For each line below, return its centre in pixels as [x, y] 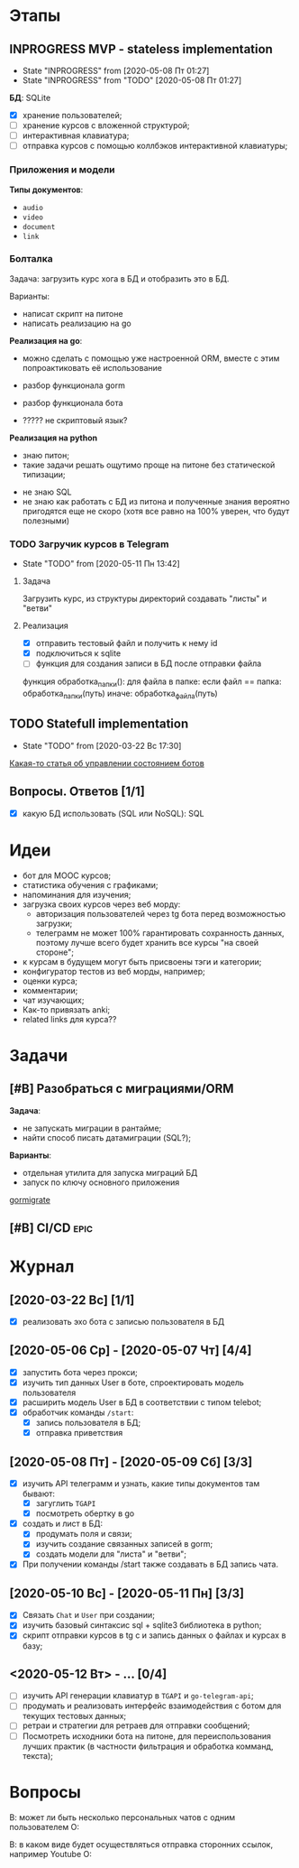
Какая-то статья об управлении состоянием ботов [107, 763]
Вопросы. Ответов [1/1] [77, 792]
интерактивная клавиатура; [76, 135]
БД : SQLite [30, 97]
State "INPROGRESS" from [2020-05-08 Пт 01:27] [116, 70]
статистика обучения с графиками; [91, 884]
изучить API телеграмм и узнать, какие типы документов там [141, 1484]
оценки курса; [50, 981]
